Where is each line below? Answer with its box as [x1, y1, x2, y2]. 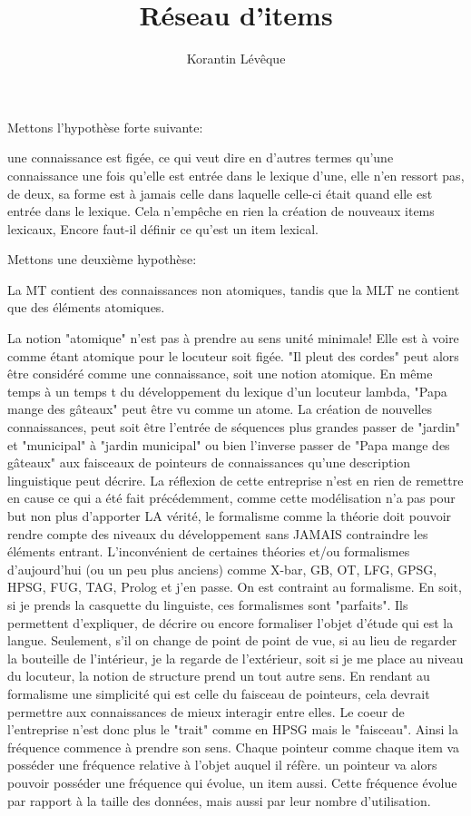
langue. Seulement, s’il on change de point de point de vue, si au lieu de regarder [7, 631, 457, 650]
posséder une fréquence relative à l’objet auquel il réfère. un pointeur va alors [7, 755, 437, 774]
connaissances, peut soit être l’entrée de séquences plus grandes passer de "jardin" [7, 418, 461, 437]
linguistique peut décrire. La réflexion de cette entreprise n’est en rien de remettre [7, 470, 464, 489]
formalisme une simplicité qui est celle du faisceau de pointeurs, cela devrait [7, 683, 430, 703]
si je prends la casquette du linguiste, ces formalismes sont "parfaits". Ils [7, 595, 408, 614]
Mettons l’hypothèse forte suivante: [7, 117, 203, 136]
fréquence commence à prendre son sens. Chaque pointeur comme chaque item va [7, 737, 460, 756]
